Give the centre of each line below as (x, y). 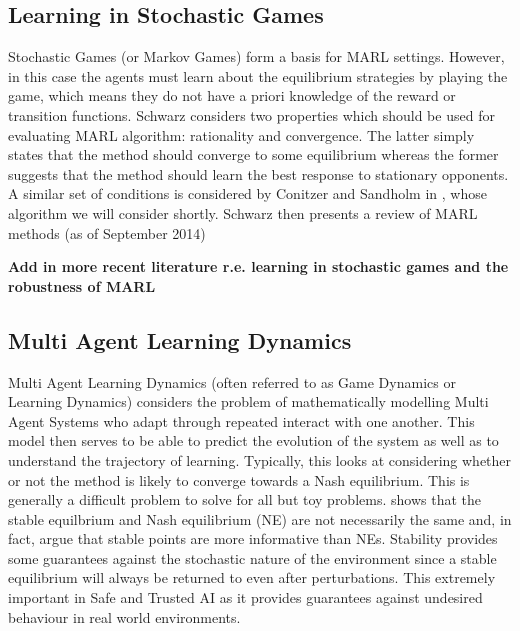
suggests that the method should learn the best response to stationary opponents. (258, 173)
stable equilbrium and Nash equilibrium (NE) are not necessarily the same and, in (260, 518)
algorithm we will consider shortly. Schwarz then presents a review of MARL (243, 212)
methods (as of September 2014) (107, 232)
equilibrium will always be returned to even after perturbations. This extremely (252, 577)
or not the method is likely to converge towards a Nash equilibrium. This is (239, 479)
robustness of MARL (82, 285)
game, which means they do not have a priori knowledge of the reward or (232, 95)
